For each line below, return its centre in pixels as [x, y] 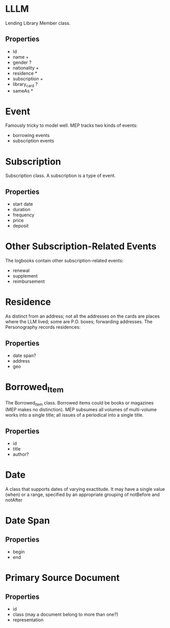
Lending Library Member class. [38, 23]
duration [21, 210]
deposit [21, 226]
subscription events [33, 141]
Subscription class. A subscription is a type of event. [61, 176]
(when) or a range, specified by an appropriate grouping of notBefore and [83, 495]
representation [28, 620]
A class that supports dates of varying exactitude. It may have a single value [85, 489]
